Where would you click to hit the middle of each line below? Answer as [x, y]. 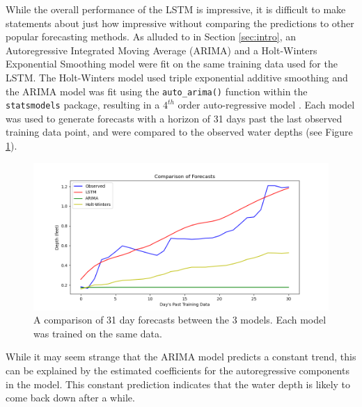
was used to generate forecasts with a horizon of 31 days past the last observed [174, 118]
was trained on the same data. [98, 333]
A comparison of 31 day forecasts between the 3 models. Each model [180, 320]
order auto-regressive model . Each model [266, 105]
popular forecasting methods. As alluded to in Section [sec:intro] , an [151, 37]
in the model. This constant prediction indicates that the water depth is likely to [178, 384]
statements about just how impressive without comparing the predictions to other [180, 23]
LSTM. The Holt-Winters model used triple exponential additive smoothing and [177, 77]
